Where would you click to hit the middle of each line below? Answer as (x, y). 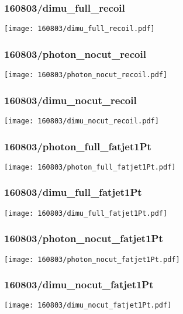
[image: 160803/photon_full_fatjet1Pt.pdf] (90, 167)
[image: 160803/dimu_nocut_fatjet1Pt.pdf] (88, 306)
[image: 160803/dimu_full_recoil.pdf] (80, 29)
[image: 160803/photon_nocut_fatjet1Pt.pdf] (92, 259)
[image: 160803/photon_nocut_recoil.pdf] (86, 75)
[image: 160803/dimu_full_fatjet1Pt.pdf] (86, 213)
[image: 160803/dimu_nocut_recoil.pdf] (82, 121)
